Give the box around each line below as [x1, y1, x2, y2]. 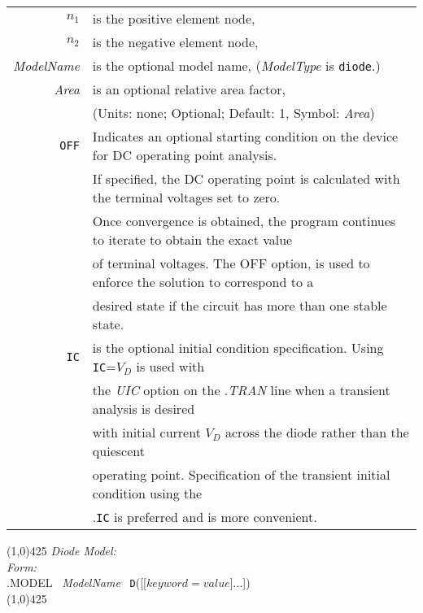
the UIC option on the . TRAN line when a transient [92, 380, 390, 399]
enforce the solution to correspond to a [92, 272, 314, 291]
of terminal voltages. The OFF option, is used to [92, 254, 370, 272]
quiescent [92, 441, 145, 460]
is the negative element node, [92, 33, 259, 51]
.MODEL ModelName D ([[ [7, 574, 146, 591]
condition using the [92, 484, 203, 502]
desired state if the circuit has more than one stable [92, 296, 387, 315]
